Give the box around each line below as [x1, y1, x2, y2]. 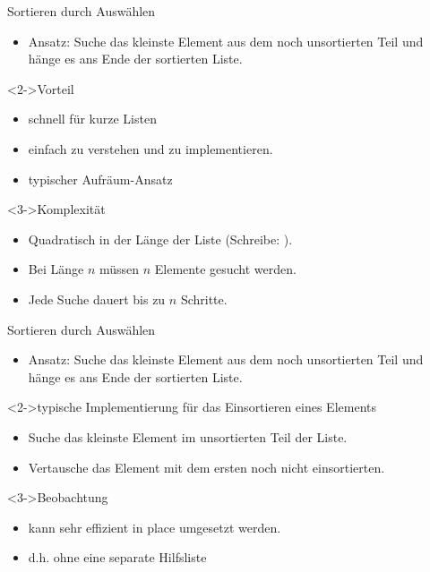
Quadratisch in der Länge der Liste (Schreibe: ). [28, 229, 293, 248]
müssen [99, 260, 140, 278]
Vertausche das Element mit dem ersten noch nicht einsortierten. [28, 457, 385, 476]
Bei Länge [28, 260, 84, 278]
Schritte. [180, 289, 228, 308]
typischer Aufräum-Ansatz [28, 169, 173, 188]
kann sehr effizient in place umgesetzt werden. [28, 517, 281, 536]
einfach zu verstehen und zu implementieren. [28, 139, 273, 158]
